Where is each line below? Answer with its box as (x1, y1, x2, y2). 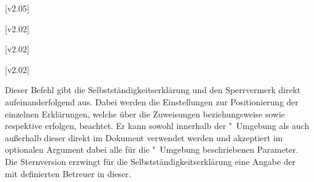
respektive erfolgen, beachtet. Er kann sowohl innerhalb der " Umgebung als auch (5, 119, 309, 132)
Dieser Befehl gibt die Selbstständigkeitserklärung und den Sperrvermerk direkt (5, 83, 301, 96)
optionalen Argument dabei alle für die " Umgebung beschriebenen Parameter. (5, 143, 298, 156)
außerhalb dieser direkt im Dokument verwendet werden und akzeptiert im (5, 131, 283, 144)
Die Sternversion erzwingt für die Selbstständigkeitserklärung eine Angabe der (5, 155, 296, 167)
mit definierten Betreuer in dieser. (5, 167, 131, 180)
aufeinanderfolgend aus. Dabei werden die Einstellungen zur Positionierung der (5, 95, 299, 108)
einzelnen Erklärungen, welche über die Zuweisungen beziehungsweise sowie (5, 107, 285, 120)
